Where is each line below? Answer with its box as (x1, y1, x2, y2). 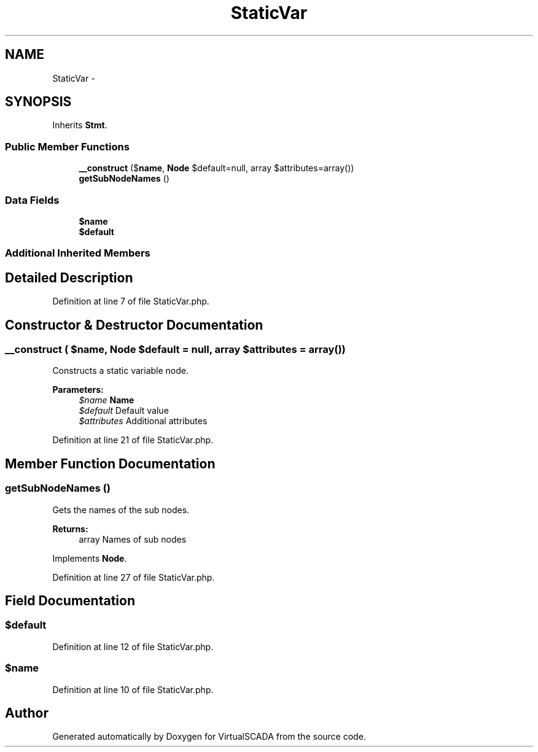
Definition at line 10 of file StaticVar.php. (52, 684, 214, 695)
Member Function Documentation (5, 455, 216, 471)
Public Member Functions (5, 140, 130, 153)
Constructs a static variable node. (52, 365, 189, 376)
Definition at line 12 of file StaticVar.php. (52, 641, 214, 652)
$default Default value (79, 405, 169, 416)
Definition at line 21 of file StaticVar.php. (52, 435, 214, 446)
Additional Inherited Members (5, 247, 150, 260)
